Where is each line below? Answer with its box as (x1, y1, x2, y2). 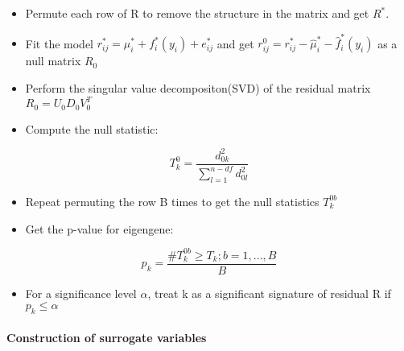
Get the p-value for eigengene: (25, 220, 174, 237)
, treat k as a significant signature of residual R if (147, 284, 391, 301)
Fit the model (25, 35, 93, 52)
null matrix (25, 52, 81, 69)
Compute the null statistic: (25, 120, 159, 137)
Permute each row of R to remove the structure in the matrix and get (25, 5, 369, 21)
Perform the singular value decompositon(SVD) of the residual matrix (25, 80, 371, 97)
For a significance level (25, 284, 137, 301)
